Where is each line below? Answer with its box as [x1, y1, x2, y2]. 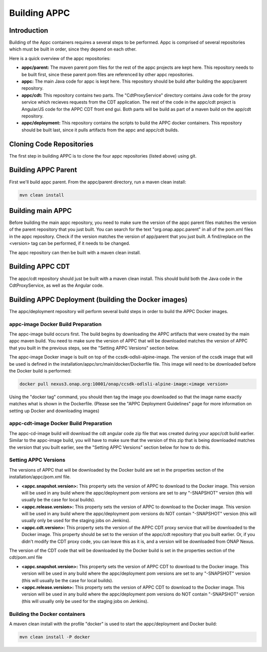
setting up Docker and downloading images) [9, 408, 100, 414]
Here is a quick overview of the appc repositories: [9, 55, 111, 61]
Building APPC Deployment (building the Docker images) [9, 295, 188, 304]
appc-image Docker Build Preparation [9, 321, 102, 327]
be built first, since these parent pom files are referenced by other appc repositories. [21, 71, 194, 77]
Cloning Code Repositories [9, 140, 93, 148]
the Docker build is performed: [9, 368, 72, 374]
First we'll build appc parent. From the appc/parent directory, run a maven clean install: [9, 179, 186, 185]
